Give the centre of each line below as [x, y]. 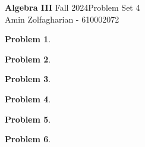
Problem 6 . [28, 139]
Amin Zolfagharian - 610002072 [62, 19]
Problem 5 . [28, 119]
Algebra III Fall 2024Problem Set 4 [72, 7]
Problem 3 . [28, 79]
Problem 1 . [28, 39]
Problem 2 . [28, 59]
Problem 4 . [28, 98]
